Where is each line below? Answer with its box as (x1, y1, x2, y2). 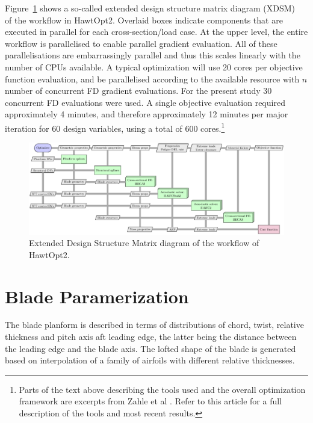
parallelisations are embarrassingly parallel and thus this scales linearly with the (5, 49, 300, 61)
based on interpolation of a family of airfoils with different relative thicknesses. (5, 354, 295, 366)
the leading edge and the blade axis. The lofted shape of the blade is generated (5, 342, 296, 354)
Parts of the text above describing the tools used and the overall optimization (19, 383, 306, 395)
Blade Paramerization (5, 283, 189, 308)
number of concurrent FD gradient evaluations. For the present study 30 (5, 84, 272, 97)
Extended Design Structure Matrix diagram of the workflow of (29, 236, 259, 249)
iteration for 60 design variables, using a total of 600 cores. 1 (5, 120, 225, 134)
